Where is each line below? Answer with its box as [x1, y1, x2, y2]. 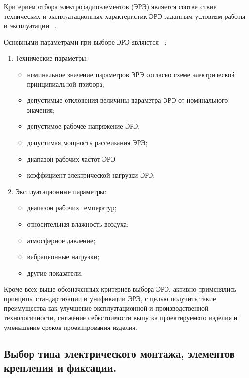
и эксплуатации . [4, 20, 57, 31]
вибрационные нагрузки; [27, 251, 100, 262]
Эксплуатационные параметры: [15, 186, 107, 196]
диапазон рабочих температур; [27, 202, 116, 213]
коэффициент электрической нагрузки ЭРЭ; [27, 170, 155, 180]
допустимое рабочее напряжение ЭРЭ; [27, 121, 140, 131]
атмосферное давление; [27, 235, 96, 245]
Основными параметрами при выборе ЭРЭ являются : [4, 36, 166, 47]
